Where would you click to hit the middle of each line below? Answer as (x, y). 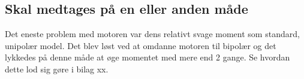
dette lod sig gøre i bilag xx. (57, 69)
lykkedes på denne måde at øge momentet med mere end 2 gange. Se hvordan (148, 57)
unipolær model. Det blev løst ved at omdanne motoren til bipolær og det (141, 45)
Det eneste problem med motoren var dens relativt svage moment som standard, (152, 34)
